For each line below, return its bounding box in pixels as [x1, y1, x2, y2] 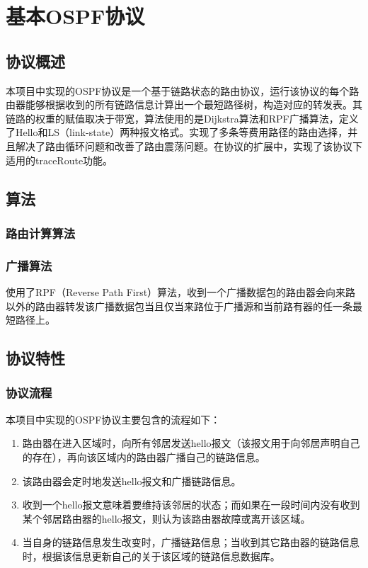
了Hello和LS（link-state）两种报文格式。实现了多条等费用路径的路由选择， [6, 125, 348, 140]
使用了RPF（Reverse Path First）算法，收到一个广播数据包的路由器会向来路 [6, 284, 356, 299]
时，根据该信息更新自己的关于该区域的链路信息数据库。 [22, 548, 280, 563]
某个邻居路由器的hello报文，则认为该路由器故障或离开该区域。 [22, 511, 311, 526]
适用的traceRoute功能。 [6, 152, 113, 167]
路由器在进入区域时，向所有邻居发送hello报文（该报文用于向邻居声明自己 [22, 436, 360, 450]
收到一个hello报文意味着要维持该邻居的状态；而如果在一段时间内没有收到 [22, 497, 360, 512]
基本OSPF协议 [6, 1, 145, 30]
